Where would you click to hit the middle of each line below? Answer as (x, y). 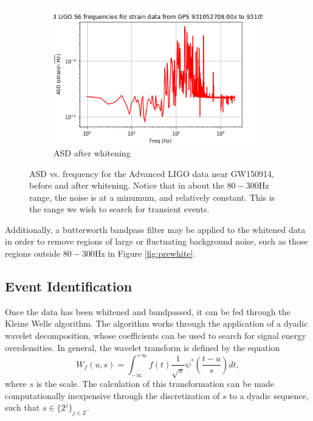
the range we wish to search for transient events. (119, 209)
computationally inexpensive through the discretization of (112, 395)
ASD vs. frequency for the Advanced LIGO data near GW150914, (152, 173)
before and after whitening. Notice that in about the (127, 185)
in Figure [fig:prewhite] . (152, 253)
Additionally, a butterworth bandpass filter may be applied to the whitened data (155, 229)
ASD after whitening (92, 152)
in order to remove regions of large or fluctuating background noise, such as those (156, 241)
